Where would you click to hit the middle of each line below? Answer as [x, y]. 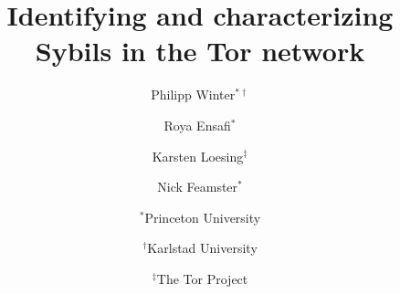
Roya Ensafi [197, 125]
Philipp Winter [193, 94]
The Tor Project [202, 278]
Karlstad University [202, 248]
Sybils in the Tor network [200, 51]
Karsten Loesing [198, 156]
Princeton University [203, 217]
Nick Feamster [198, 187]
